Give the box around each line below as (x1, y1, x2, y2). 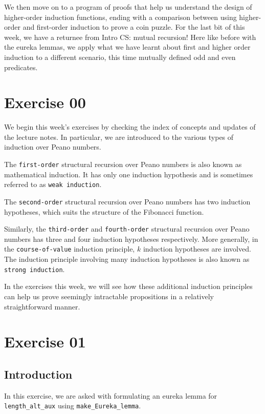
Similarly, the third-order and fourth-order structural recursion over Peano (4, 223, 250, 234)
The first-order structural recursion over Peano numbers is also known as (4, 159, 242, 170)
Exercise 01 (4, 331, 86, 352)
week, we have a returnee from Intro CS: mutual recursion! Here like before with (4, 31, 256, 42)
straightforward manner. (4, 301, 80, 312)
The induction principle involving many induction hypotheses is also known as (4, 254, 250, 264)
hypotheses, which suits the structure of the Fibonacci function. (4, 206, 204, 217)
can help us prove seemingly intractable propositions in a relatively (4, 291, 214, 301)
